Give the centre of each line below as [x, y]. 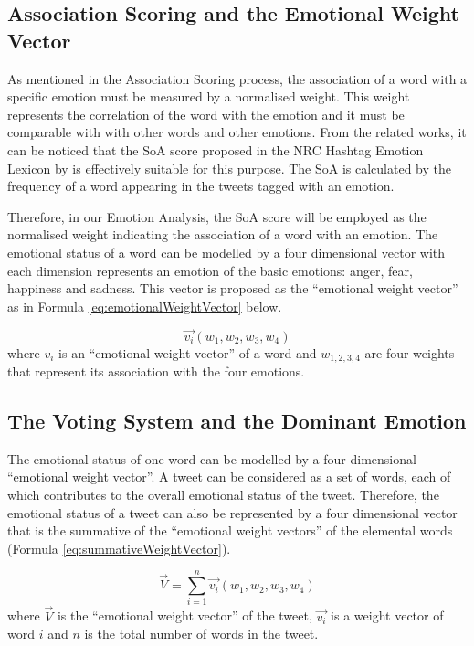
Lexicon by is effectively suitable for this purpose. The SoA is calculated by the [229, 168]
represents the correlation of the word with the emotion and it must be [206, 114]
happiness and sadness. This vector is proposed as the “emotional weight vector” [233, 288]
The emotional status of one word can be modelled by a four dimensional [212, 458]
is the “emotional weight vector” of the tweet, [184, 615]
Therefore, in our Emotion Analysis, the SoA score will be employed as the [217, 216]
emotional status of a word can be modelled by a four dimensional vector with [226, 252]
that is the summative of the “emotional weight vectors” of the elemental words [230, 530]
